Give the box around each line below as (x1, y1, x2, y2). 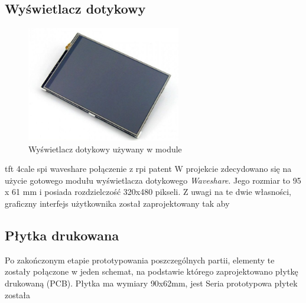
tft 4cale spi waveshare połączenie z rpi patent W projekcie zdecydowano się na (5, 162, 292, 175)
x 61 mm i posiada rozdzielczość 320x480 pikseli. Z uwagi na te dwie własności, (5, 185, 291, 198)
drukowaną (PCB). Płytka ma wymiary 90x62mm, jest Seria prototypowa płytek (5, 277, 298, 289)
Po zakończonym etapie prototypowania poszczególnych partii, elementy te (5, 253, 275, 266)
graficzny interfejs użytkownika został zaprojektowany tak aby (5, 197, 230, 210)
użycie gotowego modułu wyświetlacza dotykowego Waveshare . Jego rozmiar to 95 (5, 174, 301, 186)
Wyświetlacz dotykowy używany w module (28, 142, 182, 155)
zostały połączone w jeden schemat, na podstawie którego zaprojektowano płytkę (5, 265, 298, 278)
